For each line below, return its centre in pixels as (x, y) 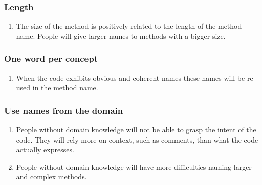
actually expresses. (45, 149)
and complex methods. (51, 177)
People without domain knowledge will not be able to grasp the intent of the (136, 130)
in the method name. (65, 88)
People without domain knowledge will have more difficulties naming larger (134, 166)
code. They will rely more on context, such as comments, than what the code (137, 139)
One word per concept (51, 59)
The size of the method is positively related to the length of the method (129, 26)
